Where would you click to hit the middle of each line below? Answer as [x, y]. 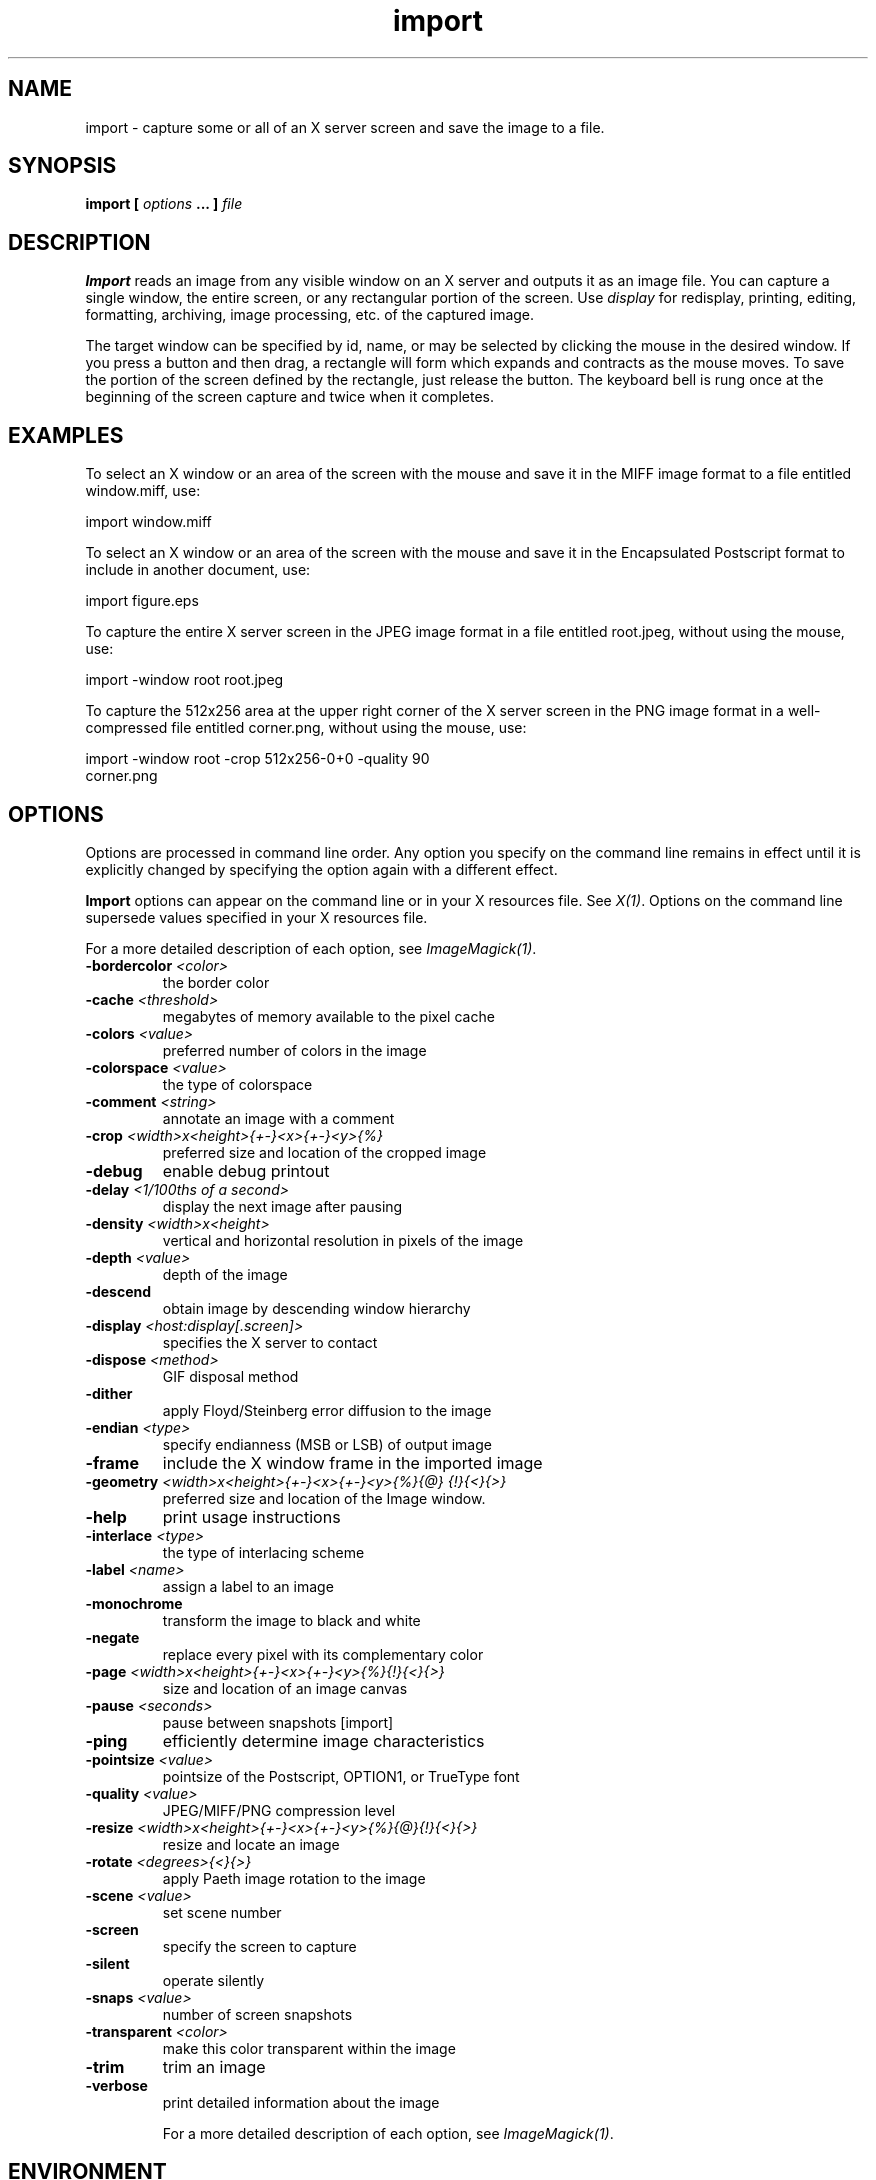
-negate [112, 1637]
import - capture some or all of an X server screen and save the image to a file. [345, 127]
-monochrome [134, 1603]
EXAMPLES [66, 435]
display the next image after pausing [282, 1206]
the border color [216, 982]
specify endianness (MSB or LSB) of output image [327, 1444]
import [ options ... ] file [164, 204]
